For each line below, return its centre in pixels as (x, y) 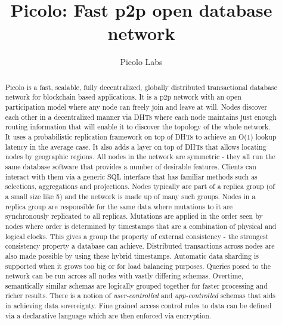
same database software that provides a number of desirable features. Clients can (131, 166)
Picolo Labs (141, 62)
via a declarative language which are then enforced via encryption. (108, 315)
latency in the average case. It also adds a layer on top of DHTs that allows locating (136, 146)
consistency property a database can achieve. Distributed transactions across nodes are (140, 246)
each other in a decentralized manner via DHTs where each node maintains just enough (141, 117)
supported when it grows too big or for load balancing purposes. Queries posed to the (138, 266)
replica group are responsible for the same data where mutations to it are (119, 206)
